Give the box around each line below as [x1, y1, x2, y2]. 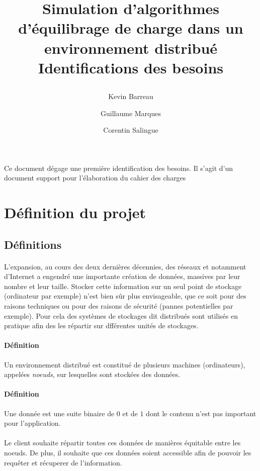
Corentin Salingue [103, 125, 158, 135]
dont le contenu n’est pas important [146, 408, 256, 418]
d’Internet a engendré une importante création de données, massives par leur [4, 271, 240, 281]
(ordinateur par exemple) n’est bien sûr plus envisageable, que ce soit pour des [4, 291, 246, 301]
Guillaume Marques [100, 108, 161, 118]
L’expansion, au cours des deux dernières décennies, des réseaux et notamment [4, 261, 246, 271]
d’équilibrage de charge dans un [18, 18, 243, 38]
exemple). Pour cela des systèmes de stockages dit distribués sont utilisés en [4, 310, 238, 321]
